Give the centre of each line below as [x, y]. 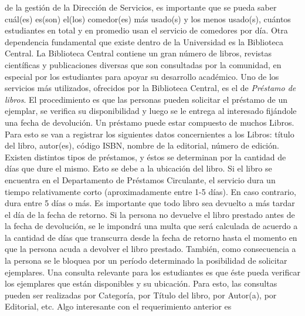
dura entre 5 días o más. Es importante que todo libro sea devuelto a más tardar [150, 203]
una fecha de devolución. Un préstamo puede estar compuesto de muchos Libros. [150, 122]
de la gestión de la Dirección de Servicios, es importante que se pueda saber [141, 7]
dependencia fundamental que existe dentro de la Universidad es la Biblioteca [144, 41]
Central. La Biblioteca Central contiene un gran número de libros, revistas [138, 53]
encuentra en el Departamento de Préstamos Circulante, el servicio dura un [140, 179]
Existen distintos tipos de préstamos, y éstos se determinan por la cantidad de [145, 157]
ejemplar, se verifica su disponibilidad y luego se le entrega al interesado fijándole [151, 111]
